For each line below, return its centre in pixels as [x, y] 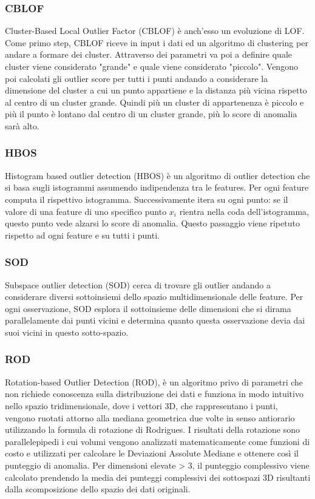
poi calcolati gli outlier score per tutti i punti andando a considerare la [137, 78]
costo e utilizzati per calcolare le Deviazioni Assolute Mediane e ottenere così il [152, 453]
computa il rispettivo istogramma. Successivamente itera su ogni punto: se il [147, 199]
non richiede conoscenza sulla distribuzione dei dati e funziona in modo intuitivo [154, 394]
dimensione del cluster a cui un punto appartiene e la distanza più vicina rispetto [156, 90]
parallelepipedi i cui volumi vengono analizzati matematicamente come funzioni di [157, 441]
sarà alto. [22, 125]
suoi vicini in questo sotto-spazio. [67, 332]
